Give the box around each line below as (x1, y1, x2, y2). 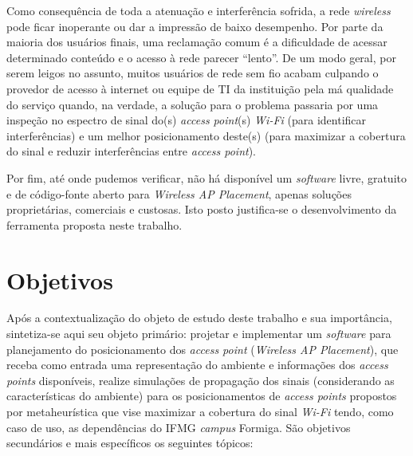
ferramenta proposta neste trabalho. (6, 216, 183, 233)
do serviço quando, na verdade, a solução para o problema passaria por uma (6, 96, 379, 112)
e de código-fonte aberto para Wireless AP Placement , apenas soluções (6, 185, 352, 202)
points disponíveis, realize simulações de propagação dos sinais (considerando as (6, 371, 395, 388)
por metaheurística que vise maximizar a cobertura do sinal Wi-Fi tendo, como (6, 403, 394, 419)
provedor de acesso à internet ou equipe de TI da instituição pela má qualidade (6, 80, 394, 96)
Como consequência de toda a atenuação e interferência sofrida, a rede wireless (6, 2, 391, 18)
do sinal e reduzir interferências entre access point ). (6, 143, 256, 159)
